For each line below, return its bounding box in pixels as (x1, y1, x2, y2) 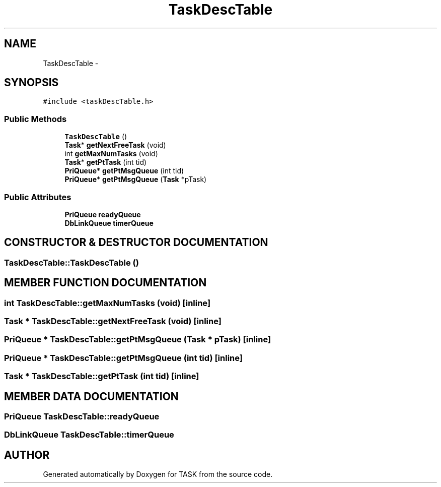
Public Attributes (4, 192, 71, 202)
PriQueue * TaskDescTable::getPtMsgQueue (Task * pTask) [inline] (4, 334, 271, 345)
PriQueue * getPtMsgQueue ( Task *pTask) (64, 175, 207, 184)
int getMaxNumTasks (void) (64, 149, 158, 158)
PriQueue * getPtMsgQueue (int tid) (64, 166, 184, 175)
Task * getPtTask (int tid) (64, 158, 147, 167)
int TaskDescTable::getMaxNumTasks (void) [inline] (4, 297, 211, 308)
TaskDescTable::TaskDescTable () (4, 257, 139, 268)
